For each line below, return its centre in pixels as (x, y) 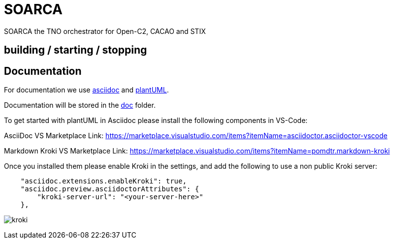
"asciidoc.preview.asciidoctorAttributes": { (110, 189)
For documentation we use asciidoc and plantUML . (86, 90)
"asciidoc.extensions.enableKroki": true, (103, 181)
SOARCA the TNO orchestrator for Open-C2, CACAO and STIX (105, 31)
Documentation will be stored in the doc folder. (80, 105)
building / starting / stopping (76, 50)
